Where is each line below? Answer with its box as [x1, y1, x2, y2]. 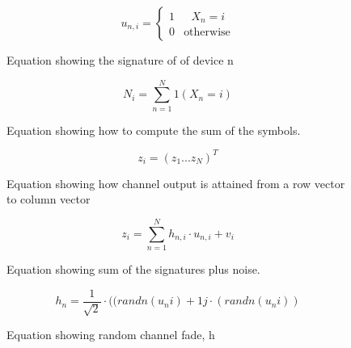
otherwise [184, 27, 230, 39]
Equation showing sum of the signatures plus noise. [6, 261, 260, 278]
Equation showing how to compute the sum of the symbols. [6, 121, 301, 138]
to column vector [6, 191, 91, 208]
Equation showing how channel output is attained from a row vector [6, 174, 345, 191]
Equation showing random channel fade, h [6, 326, 215, 343]
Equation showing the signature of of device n [6, 52, 234, 68]
